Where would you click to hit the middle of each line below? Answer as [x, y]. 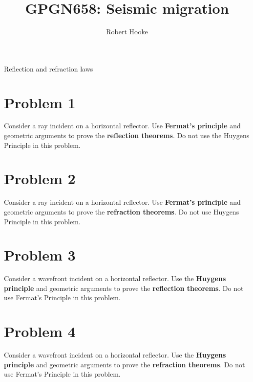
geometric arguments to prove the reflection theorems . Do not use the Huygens [127, 135]
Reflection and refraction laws [49, 68]
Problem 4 [40, 331]
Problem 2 [40, 179]
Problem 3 [40, 255]
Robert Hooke [127, 32]
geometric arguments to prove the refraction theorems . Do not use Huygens [122, 211]
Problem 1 [40, 102]
